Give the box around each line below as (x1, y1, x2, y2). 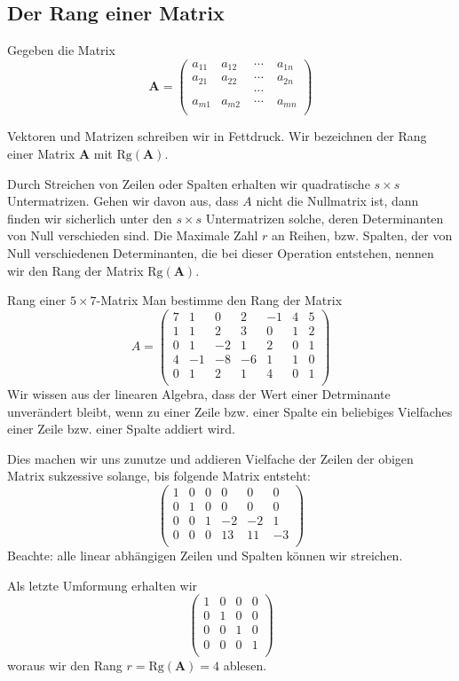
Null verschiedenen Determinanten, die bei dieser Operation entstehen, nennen (7, 243, 434, 262)
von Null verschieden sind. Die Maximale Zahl (7, 226, 258, 245)
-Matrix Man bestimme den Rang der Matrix (96, 291, 343, 309)
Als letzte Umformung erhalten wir (7, 575, 198, 594)
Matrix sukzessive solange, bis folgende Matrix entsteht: (7, 466, 311, 485)
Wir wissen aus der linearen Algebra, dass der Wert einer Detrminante (7, 384, 391, 403)
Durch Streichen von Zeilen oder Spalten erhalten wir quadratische (7, 174, 370, 192)
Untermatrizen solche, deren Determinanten (205, 208, 444, 227)
